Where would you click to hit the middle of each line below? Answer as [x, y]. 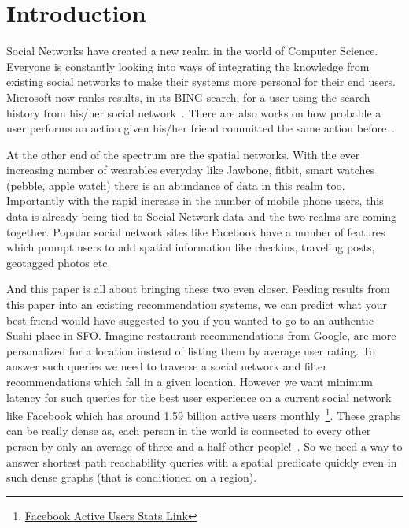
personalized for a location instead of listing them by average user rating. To [191, 350]
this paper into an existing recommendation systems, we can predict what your [197, 305]
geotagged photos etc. [59, 262]
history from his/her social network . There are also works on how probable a [194, 112]
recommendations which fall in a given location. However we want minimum [190, 381]
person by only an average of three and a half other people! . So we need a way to [204, 446]
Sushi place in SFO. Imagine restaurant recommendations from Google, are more [201, 335]
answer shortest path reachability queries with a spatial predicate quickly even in [202, 461]
